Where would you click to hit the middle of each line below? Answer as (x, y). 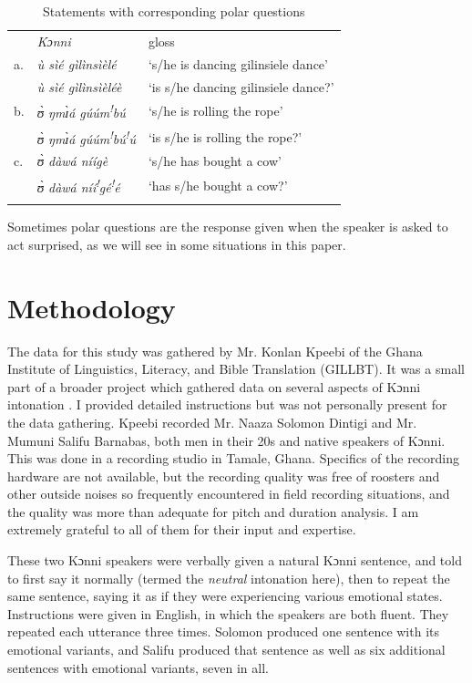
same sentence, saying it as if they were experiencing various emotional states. (225, 596)
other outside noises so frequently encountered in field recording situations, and (229, 494)
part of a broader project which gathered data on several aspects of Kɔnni (214, 386)
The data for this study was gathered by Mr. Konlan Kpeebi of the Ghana (215, 351)
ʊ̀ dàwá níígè (72, 161)
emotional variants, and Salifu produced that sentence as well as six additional (226, 650)
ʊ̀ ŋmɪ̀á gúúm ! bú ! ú (86, 137)
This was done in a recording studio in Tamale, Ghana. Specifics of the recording (234, 458)
